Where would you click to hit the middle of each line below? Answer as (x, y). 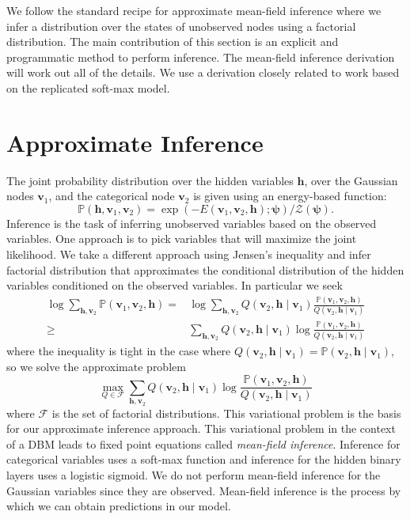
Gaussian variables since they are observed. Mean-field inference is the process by (204, 490)
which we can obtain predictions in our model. (119, 506)
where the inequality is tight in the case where (119, 351)
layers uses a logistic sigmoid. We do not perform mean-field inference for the (194, 474)
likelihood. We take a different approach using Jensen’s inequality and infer (189, 254)
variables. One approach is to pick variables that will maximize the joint (182, 239)
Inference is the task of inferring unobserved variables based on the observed (192, 223)
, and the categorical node (112, 196)
